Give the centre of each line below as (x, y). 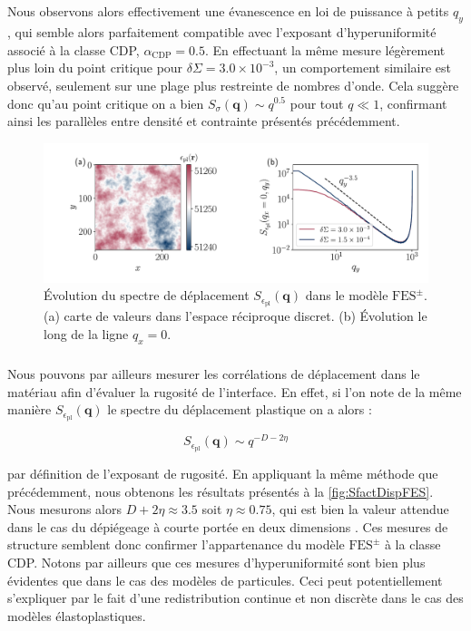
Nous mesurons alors (64, 509)
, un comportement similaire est (363, 68)
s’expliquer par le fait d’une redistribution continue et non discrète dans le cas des (235, 598)
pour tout (317, 103)
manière (29, 409)
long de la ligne (86, 333)
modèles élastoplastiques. (77, 615)
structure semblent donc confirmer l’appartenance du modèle (176, 544)
